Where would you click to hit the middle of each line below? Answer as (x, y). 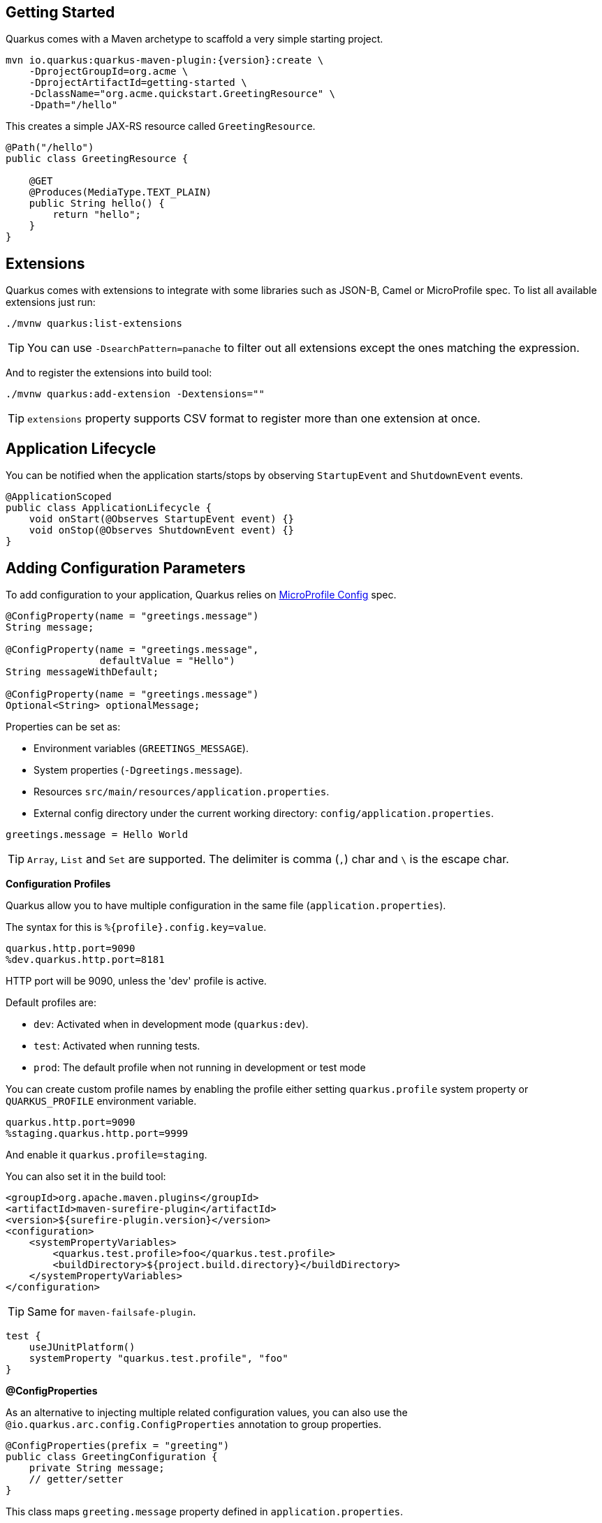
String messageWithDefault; (82, 671)
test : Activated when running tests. (117, 1045)
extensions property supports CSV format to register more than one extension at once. (254, 419)
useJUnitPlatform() (82, 1347)
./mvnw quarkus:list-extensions (94, 324)
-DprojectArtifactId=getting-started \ (138, 83)
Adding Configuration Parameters (126, 568)
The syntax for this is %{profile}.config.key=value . (136, 927)
